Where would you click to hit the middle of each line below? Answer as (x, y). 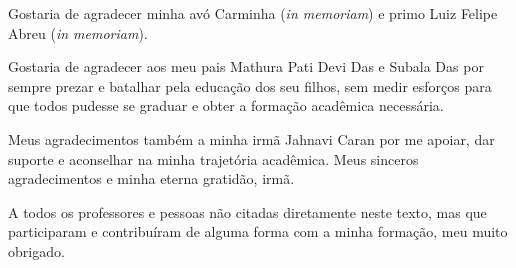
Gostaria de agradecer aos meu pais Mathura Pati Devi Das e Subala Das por (246, 66)
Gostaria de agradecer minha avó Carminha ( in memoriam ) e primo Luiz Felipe (253, 13)
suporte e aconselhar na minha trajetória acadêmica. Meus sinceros (213, 158)
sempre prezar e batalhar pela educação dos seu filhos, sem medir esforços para (250, 85)
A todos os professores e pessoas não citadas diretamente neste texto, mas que (247, 211)
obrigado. (36, 250)
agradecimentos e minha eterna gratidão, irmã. (151, 178)
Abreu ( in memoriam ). (78, 32)
